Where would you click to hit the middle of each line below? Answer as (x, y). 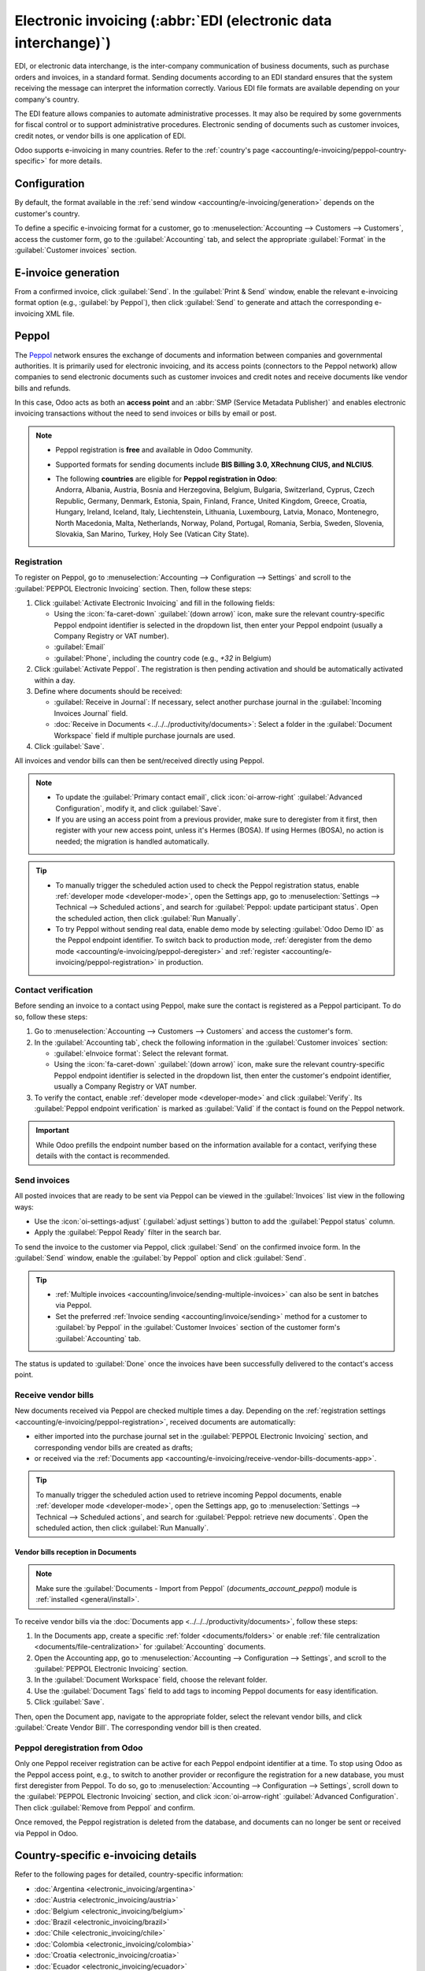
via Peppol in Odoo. (46, 1833)
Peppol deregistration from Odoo (79, 1748)
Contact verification (54, 990)
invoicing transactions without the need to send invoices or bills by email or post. (146, 413)
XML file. (60, 313)
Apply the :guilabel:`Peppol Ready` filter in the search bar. (128, 1232)
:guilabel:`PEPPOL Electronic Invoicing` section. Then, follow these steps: (133, 588)
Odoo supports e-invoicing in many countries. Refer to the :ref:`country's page (142, 151)
